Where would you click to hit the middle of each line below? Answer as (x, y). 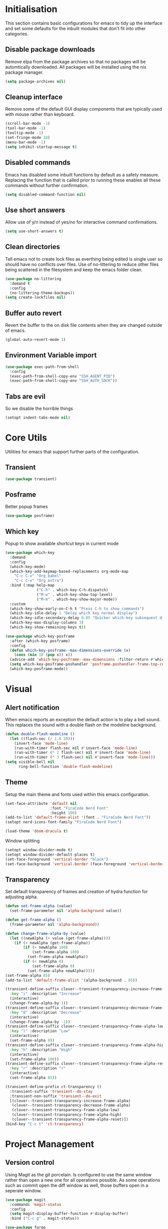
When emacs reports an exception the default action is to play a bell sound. (83, 719)
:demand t (20, 283)
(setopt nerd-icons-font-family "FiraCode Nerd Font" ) (63, 822)
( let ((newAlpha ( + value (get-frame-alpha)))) (60, 938)
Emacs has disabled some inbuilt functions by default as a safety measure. (82, 174)
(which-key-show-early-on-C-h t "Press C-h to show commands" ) (77, 608)
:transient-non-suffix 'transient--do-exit (55, 1096)
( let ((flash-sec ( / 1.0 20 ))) (42, 739)
